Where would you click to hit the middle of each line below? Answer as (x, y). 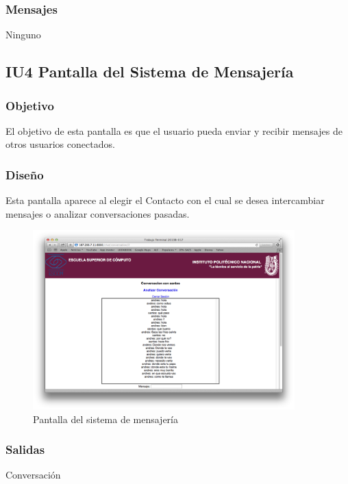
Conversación (33, 475)
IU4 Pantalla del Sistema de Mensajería (150, 72)
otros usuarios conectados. (60, 144)
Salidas (25, 449)
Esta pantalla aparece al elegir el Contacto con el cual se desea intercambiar (165, 200)
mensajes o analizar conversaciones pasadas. (98, 213)
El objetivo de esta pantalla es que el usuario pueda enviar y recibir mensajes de (174, 130)
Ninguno (23, 35)
